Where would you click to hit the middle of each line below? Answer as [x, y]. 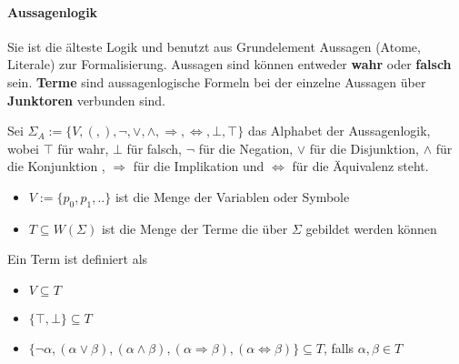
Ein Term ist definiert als [78, 259]
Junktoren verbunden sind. [87, 100]
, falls [339, 347]
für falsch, [154, 148]
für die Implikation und [199, 166]
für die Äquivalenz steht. [360, 166]
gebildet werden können [371, 228]
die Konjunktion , [56, 166]
